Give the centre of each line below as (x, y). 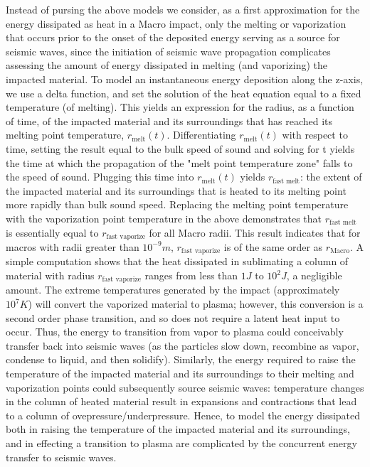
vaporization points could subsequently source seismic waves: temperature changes (185, 387)
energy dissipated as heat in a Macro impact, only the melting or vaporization (176, 23)
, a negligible (314, 275)
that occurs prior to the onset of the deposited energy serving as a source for (173, 37)
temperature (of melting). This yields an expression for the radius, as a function (180, 107)
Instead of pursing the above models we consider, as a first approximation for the (183, 9)
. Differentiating (201, 135)
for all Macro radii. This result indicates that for (255, 232)
